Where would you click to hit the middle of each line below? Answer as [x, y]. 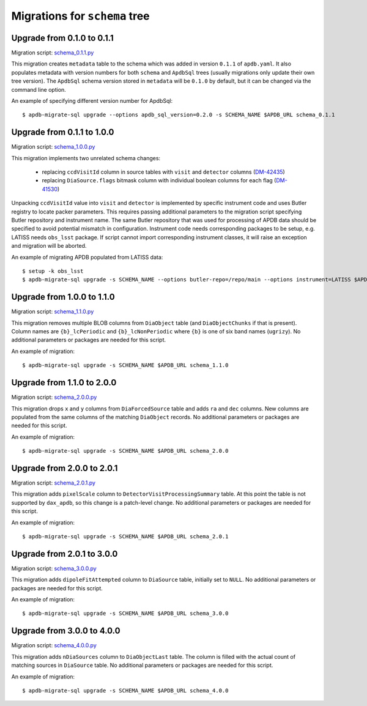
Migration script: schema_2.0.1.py [54, 483]
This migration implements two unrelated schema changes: [86, 158]
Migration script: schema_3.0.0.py [54, 568]
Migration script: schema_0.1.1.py [53, 53]
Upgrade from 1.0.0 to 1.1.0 [63, 297]
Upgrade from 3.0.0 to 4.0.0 [66, 631]
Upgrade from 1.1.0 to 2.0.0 [64, 383]
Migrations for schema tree [80, 16]
